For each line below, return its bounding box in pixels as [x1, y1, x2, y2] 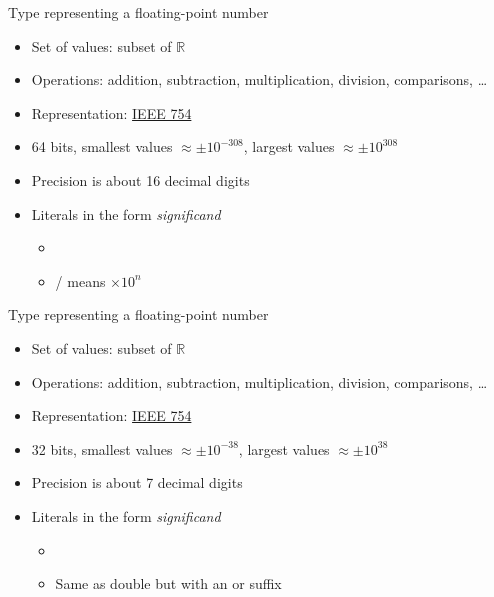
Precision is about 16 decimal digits [31, 169, 250, 190]
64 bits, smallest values [31, 136, 173, 157]
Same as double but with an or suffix [55, 573, 282, 594]
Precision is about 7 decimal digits [31, 472, 243, 493]
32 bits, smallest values [31, 438, 173, 459]
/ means [55, 270, 106, 291]
